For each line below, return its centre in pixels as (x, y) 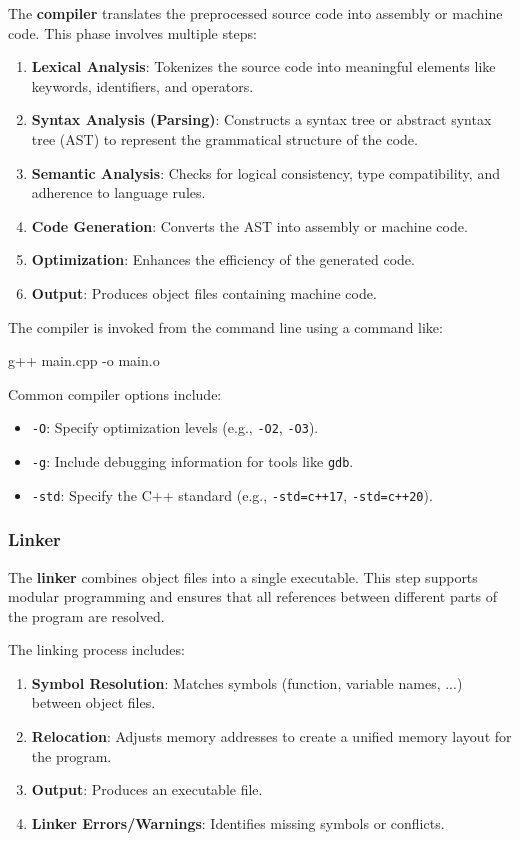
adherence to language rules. (118, 192)
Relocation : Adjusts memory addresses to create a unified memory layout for (271, 736)
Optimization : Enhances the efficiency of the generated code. (223, 259)
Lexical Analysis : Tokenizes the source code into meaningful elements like (263, 66)
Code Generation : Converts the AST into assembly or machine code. (249, 225)
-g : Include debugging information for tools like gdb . (192, 460)
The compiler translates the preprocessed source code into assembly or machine (255, 13)
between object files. (93, 702)
